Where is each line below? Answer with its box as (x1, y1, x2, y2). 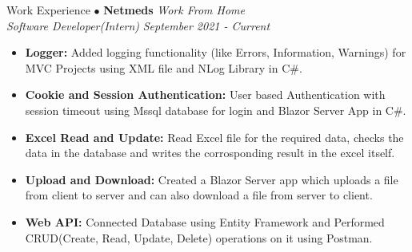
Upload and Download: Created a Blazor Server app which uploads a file (25, 171, 398, 187)
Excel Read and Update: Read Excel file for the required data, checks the (25, 128, 404, 145)
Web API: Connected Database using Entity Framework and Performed (25, 213, 385, 230)
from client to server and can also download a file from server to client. (25, 187, 373, 203)
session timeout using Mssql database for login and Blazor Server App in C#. (25, 101, 406, 118)
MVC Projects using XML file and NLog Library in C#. (25, 59, 302, 76)
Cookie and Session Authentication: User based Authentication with (25, 86, 386, 103)
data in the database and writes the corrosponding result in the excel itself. (25, 144, 395, 161)
